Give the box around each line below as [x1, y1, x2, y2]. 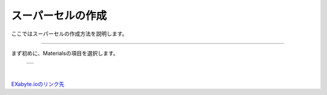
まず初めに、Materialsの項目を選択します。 [11, 49, 119, 57]
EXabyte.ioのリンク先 [11, 80, 65, 87]
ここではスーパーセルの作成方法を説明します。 [11, 30, 128, 37]
